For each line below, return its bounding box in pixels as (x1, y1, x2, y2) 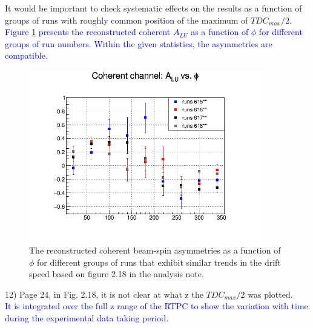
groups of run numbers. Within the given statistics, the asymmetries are (5, 37, 272, 50)
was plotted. (248, 287, 293, 300)
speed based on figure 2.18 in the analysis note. (29, 267, 204, 280)
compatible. (5, 49, 48, 62)
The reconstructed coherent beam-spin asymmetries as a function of (29, 244, 281, 257)
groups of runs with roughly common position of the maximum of (5, 13, 248, 26)
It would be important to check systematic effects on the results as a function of (5, 2, 302, 14)
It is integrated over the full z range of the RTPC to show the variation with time (5, 300, 308, 312)
